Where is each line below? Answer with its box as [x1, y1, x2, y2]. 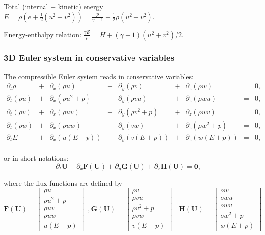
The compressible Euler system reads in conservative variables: [4, 71, 194, 81]
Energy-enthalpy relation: [4, 29, 81, 39]
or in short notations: [4, 153, 69, 163]
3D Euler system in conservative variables [4, 51, 175, 64]
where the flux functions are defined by [4, 178, 122, 188]
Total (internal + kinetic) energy [4, 1, 103, 11]
